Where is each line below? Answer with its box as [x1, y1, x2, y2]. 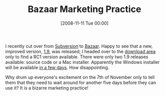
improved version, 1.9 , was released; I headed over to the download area [5, 48, 156, 54]
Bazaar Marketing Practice [27, 4, 142, 15]
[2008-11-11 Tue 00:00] [60, 20, 109, 26]
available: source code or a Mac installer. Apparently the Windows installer [5, 59, 160, 65]
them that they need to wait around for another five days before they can [5, 79, 156, 85]
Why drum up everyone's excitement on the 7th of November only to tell [5, 74, 155, 80]
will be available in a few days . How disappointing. [5, 64, 110, 70]
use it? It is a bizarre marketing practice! [5, 84, 89, 91]
